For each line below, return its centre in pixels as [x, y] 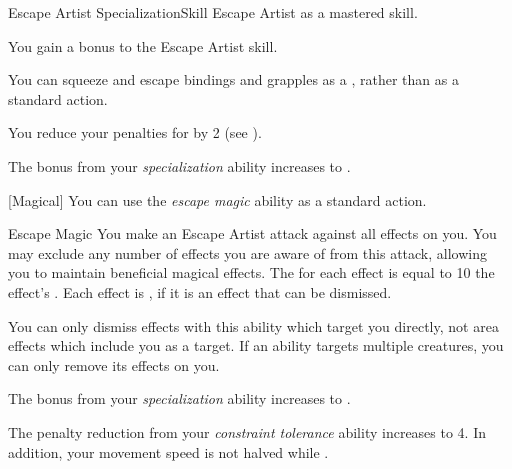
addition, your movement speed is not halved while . [168, 451]
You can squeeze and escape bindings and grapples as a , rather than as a [233, 79]
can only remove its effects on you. [114, 364]
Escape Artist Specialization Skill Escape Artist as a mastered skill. [213, 12]
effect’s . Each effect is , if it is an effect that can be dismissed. [200, 291]
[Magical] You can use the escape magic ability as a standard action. [217, 199]
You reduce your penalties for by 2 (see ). [135, 132]
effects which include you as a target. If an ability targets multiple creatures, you [256, 345]
